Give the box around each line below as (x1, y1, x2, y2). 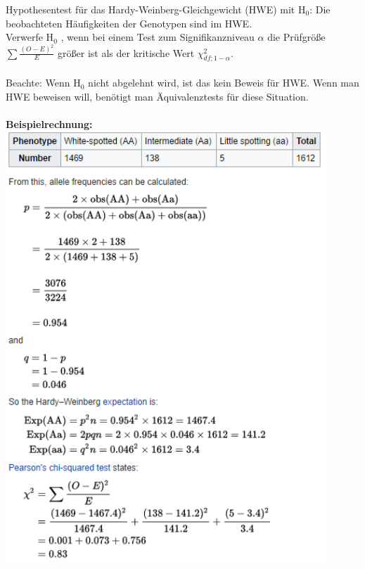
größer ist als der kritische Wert (58, 45, 195, 60)
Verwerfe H (6, 30, 54, 44)
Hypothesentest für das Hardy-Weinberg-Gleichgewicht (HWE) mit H (6, 2, 306, 16)
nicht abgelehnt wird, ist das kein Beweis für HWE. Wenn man (88, 75, 359, 90)
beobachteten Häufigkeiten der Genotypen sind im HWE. (6, 15, 252, 30)
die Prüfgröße (267, 30, 326, 44)
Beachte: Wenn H (6, 75, 81, 90)
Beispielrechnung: (6, 116, 93, 131)
